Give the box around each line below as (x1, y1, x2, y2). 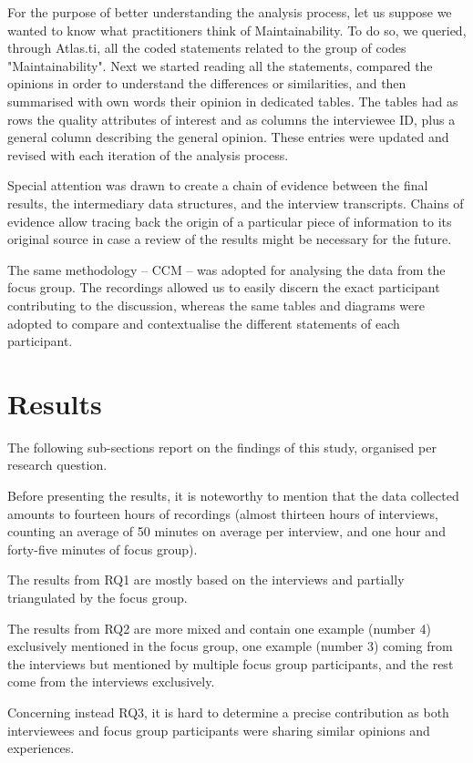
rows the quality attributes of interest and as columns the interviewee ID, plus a (7, 109, 456, 128)
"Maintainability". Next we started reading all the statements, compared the (7, 56, 433, 75)
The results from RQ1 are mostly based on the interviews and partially (7, 570, 405, 589)
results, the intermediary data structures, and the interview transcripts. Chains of (7, 193, 464, 212)
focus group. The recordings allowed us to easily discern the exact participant (7, 278, 440, 297)
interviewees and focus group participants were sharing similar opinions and (7, 720, 430, 739)
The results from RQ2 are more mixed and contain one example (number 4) (7, 618, 431, 637)
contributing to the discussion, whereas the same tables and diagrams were (7, 295, 425, 314)
